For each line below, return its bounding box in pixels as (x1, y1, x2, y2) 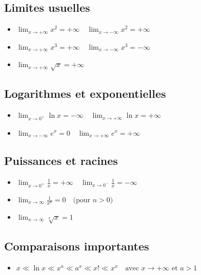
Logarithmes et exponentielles (4, 86, 166, 101)
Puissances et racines (4, 153, 118, 168)
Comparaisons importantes (4, 238, 149, 253)
